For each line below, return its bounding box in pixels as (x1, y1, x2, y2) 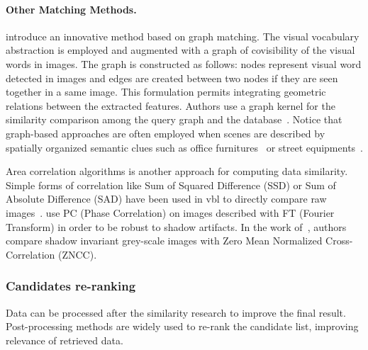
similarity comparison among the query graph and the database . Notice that (6, 112, 342, 127)
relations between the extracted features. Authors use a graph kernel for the (6, 98, 335, 113)
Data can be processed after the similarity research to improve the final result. (6, 305, 346, 320)
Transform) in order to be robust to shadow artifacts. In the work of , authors (6, 219, 347, 234)
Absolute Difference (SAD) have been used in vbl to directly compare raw (6, 191, 327, 206)
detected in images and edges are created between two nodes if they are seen (6, 70, 338, 85)
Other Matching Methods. (6, 1, 137, 16)
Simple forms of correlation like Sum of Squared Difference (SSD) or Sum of (6, 177, 336, 192)
